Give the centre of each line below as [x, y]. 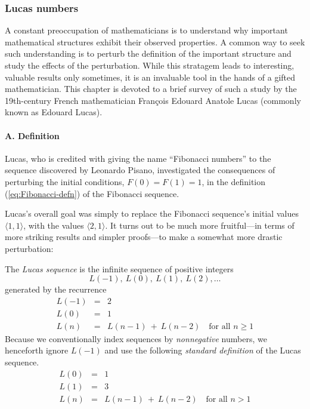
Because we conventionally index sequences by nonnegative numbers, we [136, 338]
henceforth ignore [37, 350]
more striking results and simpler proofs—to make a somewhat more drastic [144, 237]
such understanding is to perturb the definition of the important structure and [148, 53]
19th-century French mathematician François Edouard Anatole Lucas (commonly [153, 100]
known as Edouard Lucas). [54, 112]
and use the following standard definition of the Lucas [203, 350]
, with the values [54, 225]
